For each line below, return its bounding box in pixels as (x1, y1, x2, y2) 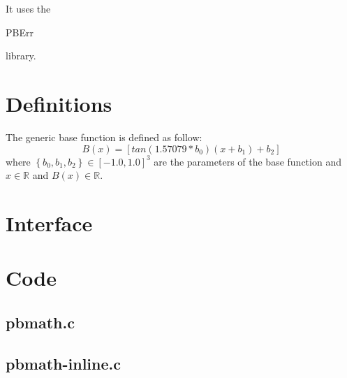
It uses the (6, 1, 51, 15)
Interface (6, 208, 93, 237)
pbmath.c (6, 311, 75, 333)
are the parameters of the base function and (154, 154, 341, 168)
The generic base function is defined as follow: (6, 129, 202, 144)
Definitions (6, 89, 112, 117)
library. (6, 48, 36, 63)
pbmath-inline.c (6, 352, 121, 374)
